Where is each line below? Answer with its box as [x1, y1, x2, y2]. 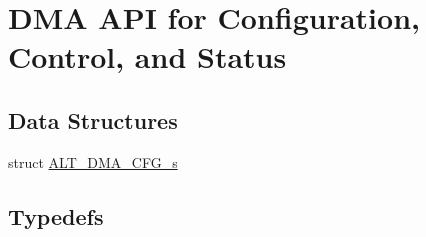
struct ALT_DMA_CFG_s [8, 151, 178, 172]
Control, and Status [8, 36, 287, 77]
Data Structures [8, 104, 178, 135]
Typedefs [8, 200, 104, 231]
